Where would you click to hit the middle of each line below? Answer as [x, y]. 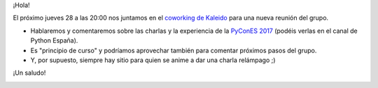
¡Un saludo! [29, 73]
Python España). [54, 41]
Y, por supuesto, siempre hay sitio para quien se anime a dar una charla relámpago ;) [153, 60]
